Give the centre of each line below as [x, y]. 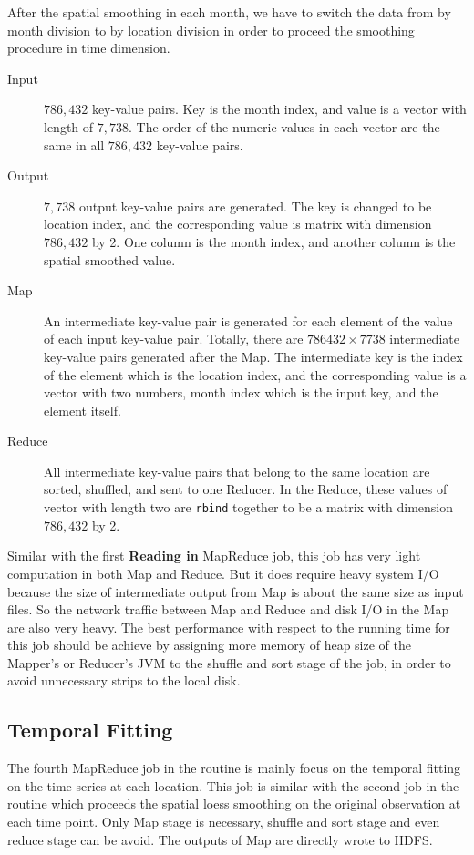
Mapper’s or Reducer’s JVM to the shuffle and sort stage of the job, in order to [229, 662]
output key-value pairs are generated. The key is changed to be [255, 206]
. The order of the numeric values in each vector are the [284, 126]
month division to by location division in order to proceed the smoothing [211, 30]
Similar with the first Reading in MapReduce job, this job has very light [214, 556]
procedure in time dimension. [89, 48]
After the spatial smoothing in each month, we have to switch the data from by [229, 12]
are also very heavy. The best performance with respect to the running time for [229, 627]
